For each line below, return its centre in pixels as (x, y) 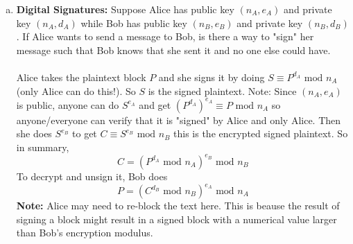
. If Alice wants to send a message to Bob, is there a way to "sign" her (165, 36)
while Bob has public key (134, 23)
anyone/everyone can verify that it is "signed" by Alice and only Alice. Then (179, 120)
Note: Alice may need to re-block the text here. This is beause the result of (178, 206)
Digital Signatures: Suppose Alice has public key (125, 9)
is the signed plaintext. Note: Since (222, 90)
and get (155, 104)
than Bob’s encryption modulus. (85, 233)
